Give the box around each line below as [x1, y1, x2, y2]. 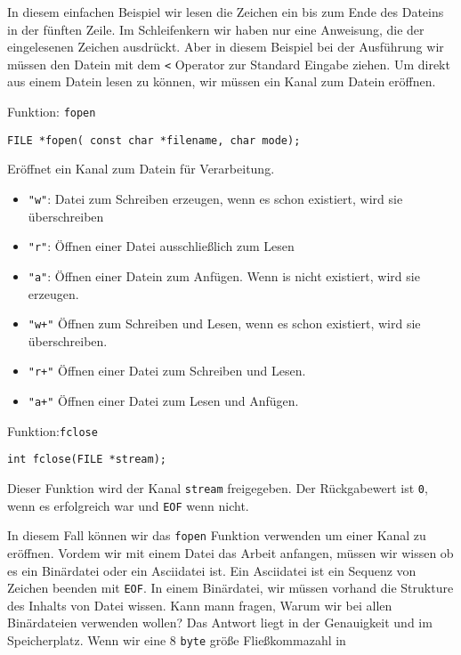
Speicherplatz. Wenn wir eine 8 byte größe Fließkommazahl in [7, 630, 346, 649]
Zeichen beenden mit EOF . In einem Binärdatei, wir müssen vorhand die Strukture [7, 578, 454, 597]
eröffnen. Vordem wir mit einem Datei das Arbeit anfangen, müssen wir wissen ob [7, 543, 454, 562]
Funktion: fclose [7, 421, 98, 440]
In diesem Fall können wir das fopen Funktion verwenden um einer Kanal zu [7, 526, 426, 545]
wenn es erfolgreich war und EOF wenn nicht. [7, 496, 249, 514]
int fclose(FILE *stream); [7, 453, 166, 466]
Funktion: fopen [7, 102, 96, 121]
